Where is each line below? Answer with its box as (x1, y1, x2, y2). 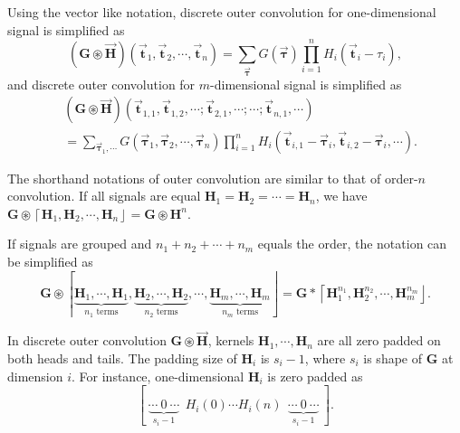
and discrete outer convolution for (7, 74, 196, 93)
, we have (315, 186, 368, 205)
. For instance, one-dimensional (72, 366, 244, 385)
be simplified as (7, 251, 93, 270)
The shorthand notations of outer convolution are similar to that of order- (7, 168, 418, 187)
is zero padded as (267, 366, 363, 385)
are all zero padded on (317, 331, 441, 350)
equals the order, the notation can (257, 234, 447, 253)
